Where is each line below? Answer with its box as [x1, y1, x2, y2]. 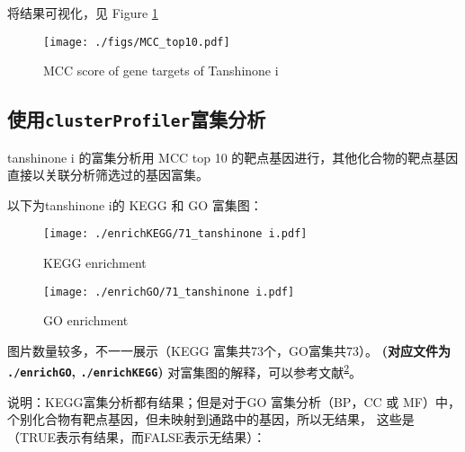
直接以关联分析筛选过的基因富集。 [7, 165, 209, 184]
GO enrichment [43, 311, 129, 330]
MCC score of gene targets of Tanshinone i [43, 61, 279, 80]
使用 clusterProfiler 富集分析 [7, 105, 266, 133]
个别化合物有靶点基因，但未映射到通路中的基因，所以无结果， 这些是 [7, 410, 415, 429]
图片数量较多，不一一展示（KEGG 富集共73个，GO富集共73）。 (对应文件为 [7, 341, 451, 359]
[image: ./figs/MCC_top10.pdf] [43, 35, 230, 49]
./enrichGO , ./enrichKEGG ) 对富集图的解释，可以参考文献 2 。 [7, 359, 362, 381]
